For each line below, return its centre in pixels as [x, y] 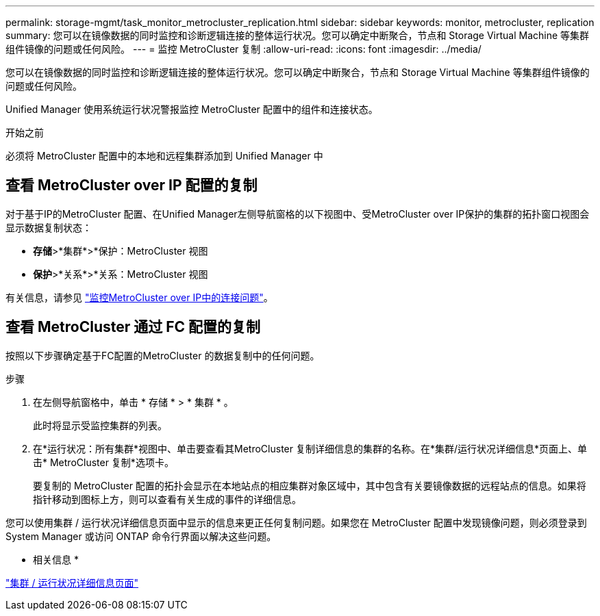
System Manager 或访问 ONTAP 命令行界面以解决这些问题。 [141, 536]
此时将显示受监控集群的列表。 [100, 425]
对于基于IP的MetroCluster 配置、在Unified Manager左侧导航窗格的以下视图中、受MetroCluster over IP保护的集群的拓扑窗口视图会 [298, 214]
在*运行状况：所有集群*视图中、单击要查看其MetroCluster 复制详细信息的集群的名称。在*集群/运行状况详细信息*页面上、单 [310, 448]
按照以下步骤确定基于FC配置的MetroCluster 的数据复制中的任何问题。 [163, 355]
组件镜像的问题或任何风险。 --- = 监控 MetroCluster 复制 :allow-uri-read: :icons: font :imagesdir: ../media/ [243, 49]
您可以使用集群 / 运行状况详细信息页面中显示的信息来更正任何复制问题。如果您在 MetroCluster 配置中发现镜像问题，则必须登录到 [296, 522]
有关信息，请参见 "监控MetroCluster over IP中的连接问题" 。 [139, 297]
